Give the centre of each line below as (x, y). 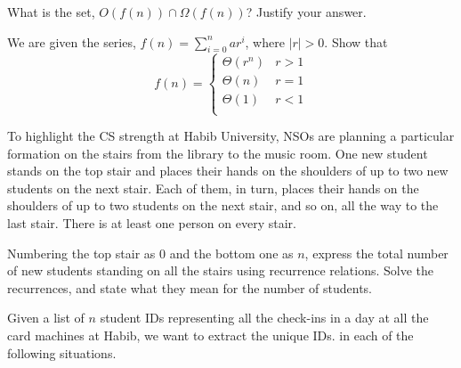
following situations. (62, 352)
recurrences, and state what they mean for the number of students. (190, 287)
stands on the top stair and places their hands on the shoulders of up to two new (228, 171)
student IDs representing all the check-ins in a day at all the (264, 318)
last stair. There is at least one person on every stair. (152, 222)
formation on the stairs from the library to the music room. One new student (218, 153)
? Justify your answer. (306, 12)
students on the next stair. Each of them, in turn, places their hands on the (213, 188)
